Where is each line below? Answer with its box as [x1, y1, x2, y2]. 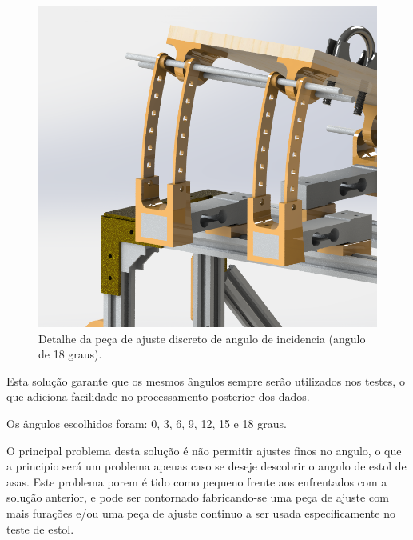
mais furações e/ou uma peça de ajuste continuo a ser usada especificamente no [6, 505, 395, 522]
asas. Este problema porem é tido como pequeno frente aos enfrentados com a [6, 473, 387, 490]
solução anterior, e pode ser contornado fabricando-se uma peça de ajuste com [6, 489, 389, 506]
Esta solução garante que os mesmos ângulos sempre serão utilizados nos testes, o [6, 372, 405, 389]
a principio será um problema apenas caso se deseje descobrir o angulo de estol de [6, 458, 407, 474]
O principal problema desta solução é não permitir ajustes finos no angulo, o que [6, 442, 402, 458]
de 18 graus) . [38, 346, 102, 362]
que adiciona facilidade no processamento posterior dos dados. [6, 388, 310, 405]
